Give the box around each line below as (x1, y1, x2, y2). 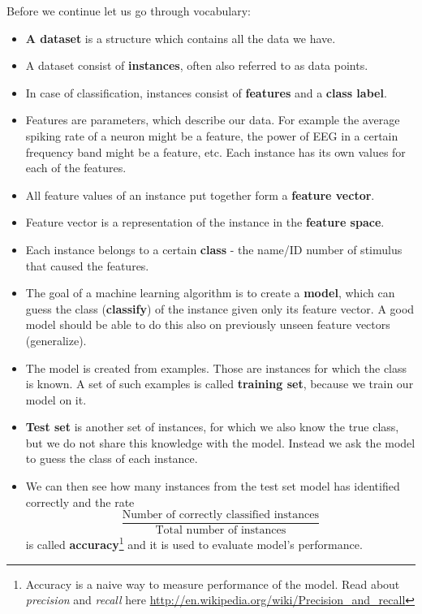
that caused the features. (25, 257, 149, 274)
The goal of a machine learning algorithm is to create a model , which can (25, 284, 395, 301)
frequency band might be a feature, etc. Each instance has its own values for (25, 143, 406, 160)
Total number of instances (155, 525, 286, 537)
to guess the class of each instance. (25, 450, 198, 467)
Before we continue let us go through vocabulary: (6, 2, 251, 19)
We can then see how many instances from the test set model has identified (25, 478, 400, 495)
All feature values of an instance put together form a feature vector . (25, 186, 375, 203)
